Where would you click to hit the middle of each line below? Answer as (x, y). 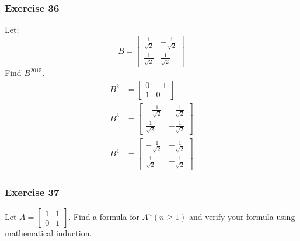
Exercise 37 (32, 192)
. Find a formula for (104, 217)
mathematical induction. (48, 233)
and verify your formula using (242, 217)
